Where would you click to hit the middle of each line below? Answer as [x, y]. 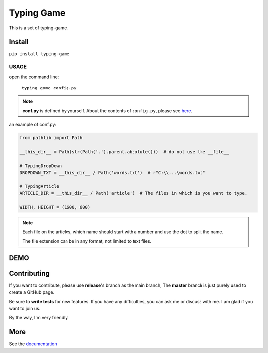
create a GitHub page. [32, 292]
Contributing [29, 273]
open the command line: [34, 77]
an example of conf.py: [33, 125]
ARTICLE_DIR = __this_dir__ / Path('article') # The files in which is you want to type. [134, 193]
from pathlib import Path [51, 138]
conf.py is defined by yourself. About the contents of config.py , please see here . [107, 111]
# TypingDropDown [41, 166]
